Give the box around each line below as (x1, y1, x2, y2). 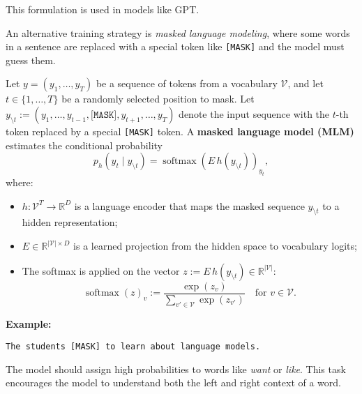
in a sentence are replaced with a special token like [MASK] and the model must (6, 39, 345, 54)
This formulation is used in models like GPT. (6, 2, 199, 16)
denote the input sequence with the (179, 107, 330, 121)
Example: (6, 317, 52, 331)
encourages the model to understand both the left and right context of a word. (6, 375, 341, 390)
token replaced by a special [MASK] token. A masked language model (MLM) (6, 124, 354, 139)
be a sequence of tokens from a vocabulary (96, 76, 278, 91)
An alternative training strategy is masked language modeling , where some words (6, 25, 350, 40)
